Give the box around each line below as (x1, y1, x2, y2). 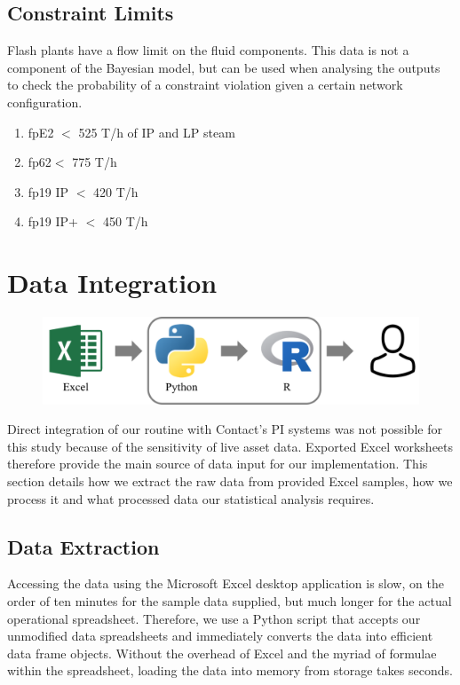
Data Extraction (7, 532, 160, 560)
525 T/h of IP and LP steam (78, 122, 235, 141)
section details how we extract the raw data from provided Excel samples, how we (7, 472, 453, 490)
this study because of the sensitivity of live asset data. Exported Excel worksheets (7, 437, 454, 455)
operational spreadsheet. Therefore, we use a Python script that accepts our (7, 609, 421, 627)
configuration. (7, 92, 83, 111)
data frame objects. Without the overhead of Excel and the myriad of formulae (7, 643, 437, 662)
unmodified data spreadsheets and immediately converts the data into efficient (7, 626, 433, 645)
